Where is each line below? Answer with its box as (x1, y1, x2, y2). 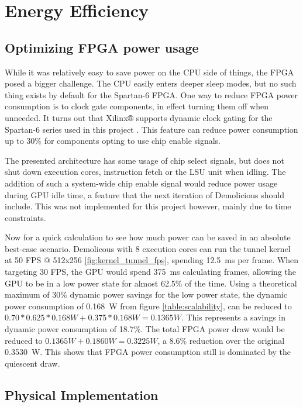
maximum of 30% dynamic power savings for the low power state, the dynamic (5, 288, 287, 301)
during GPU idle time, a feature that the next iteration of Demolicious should (5, 188, 284, 201)
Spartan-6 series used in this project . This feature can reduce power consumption (5, 123, 298, 135)
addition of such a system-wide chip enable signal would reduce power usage (5, 177, 278, 189)
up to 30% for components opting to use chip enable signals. (5, 134, 221, 147)
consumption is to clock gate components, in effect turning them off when (5, 100, 268, 112)
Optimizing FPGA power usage (5, 38, 199, 56)
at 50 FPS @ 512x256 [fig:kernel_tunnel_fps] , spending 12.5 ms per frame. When (5, 254, 299, 266)
